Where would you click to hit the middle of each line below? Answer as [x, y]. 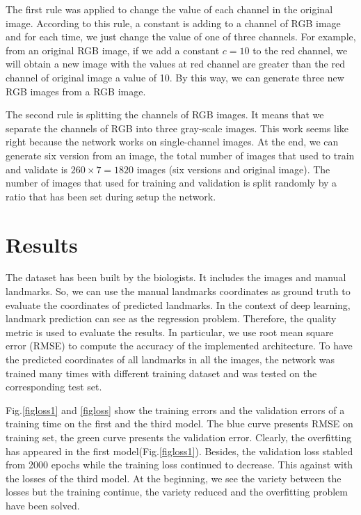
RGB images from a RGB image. [76, 91]
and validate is [37, 169]
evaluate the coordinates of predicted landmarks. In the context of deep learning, [178, 304]
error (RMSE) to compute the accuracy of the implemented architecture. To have [179, 346]
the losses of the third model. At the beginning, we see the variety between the [174, 478]
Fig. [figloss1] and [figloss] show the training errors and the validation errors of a [175, 410]
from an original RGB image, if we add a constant [113, 50]
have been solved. [43, 505]
